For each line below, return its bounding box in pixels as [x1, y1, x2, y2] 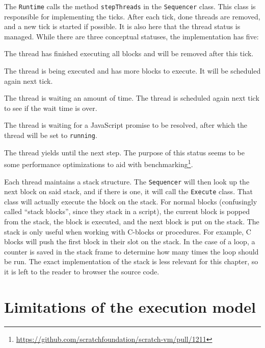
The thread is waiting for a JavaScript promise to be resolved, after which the [4, 120, 248, 130]
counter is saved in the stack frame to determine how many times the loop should [4, 246, 259, 257]
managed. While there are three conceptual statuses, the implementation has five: [4, 31, 259, 41]
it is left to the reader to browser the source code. [4, 266, 160, 276]
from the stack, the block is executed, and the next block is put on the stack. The [4, 216, 259, 226]
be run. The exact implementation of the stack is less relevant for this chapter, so [4, 256, 258, 267]
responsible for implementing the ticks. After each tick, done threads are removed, [4, 11, 260, 21]
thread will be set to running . [4, 130, 97, 140]
